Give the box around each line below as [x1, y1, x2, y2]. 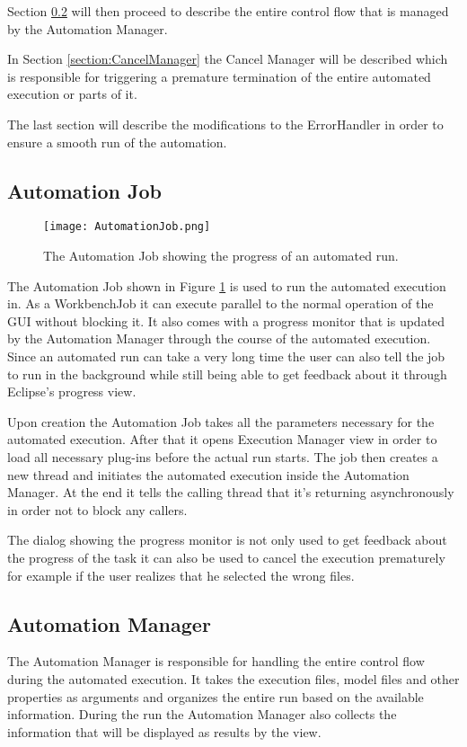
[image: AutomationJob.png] [43, 220, 211, 234]
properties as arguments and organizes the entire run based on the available [7, 687, 424, 706]
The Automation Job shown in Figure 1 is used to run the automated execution [7, 276, 446, 295]
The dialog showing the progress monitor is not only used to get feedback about [7, 530, 447, 549]
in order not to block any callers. [7, 500, 188, 519]
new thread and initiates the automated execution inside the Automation [7, 465, 410, 484]
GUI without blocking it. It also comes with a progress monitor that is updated [7, 311, 445, 330]
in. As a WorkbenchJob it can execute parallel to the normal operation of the [7, 294, 434, 313]
